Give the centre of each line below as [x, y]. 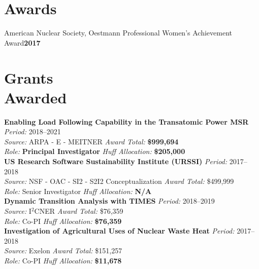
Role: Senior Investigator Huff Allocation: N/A [78, 191]
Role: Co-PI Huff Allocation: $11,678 [63, 260]
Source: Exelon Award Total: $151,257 [63, 251]
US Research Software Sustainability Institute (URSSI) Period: [116, 161]
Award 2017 [22, 42]
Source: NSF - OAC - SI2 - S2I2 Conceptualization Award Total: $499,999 [119, 181]
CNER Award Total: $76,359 [79, 210]
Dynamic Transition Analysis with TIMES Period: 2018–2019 [109, 201]
